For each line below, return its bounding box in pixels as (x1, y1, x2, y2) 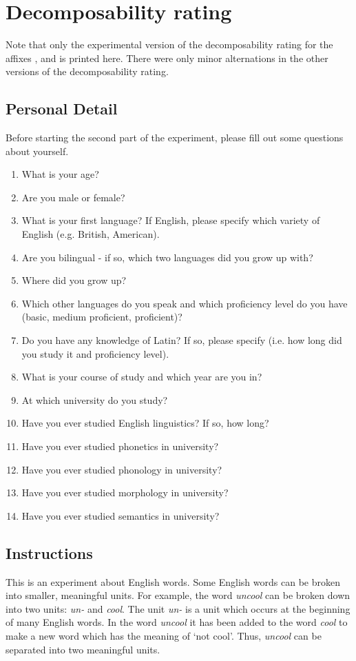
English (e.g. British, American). (21, 227, 160, 241)
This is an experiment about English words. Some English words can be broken (6, 574, 340, 589)
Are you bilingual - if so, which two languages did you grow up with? (21, 250, 313, 264)
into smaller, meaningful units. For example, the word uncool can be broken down (6, 588, 350, 602)
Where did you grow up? (21, 273, 127, 287)
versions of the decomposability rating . (6, 64, 169, 79)
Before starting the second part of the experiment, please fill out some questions (6, 130, 344, 145)
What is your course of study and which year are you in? (21, 369, 262, 384)
